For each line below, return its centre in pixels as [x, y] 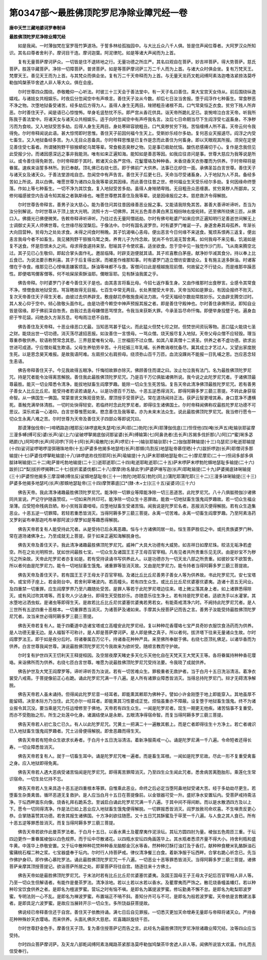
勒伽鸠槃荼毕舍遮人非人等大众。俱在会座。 [52, 83]
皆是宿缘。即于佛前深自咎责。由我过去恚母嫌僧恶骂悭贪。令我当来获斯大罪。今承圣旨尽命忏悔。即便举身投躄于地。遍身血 [133, 310]
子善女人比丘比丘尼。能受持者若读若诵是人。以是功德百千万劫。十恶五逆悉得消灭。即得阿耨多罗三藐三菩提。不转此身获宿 [133, 391]
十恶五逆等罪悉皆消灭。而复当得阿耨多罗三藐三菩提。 [63, 823]
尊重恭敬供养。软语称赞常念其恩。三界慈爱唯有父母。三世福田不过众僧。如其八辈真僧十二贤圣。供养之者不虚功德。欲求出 [133, 340]
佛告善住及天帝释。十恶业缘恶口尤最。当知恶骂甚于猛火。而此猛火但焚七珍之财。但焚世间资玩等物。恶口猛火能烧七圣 [137, 326]
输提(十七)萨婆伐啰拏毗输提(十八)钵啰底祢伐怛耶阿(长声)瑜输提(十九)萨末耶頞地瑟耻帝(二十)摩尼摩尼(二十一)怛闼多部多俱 [131, 456]
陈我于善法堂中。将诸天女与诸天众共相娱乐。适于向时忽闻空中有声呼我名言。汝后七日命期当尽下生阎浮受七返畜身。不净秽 [133, 119]
